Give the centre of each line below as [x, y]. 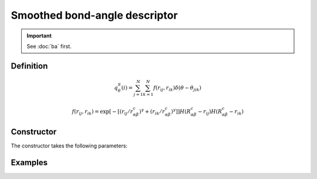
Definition [29, 66]
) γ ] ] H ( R [181, 111]
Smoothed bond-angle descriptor [95, 15]
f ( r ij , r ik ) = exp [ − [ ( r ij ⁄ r [102, 112]
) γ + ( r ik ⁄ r [152, 112]
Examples [29, 162]
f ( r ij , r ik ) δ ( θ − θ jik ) [177, 89]
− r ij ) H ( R [210, 112]
